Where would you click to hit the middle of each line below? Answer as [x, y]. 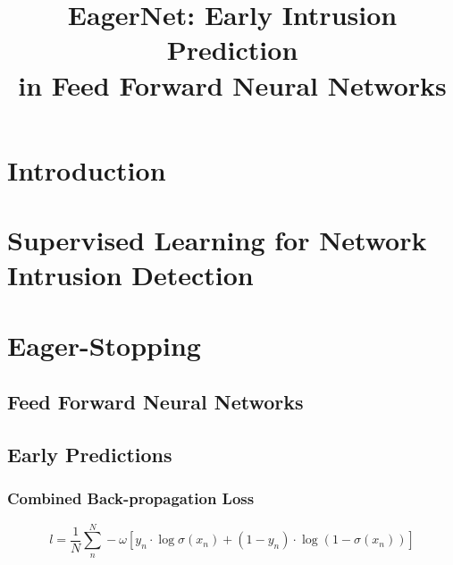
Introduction [87, 169]
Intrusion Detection [130, 275]
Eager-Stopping [104, 345]
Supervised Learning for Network [217, 240]
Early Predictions [90, 455]
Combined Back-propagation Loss [131, 498]
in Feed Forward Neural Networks [232, 84]
